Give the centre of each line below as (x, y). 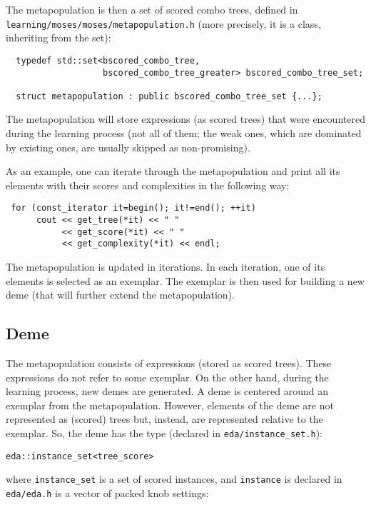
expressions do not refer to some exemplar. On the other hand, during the (167, 377)
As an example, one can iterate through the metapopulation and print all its (173, 171)
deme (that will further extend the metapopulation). (120, 295)
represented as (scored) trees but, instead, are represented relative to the (164, 419)
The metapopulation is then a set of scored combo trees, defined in (152, 9)
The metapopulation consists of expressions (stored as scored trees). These (169, 363)
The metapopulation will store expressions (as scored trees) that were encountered (185, 119)
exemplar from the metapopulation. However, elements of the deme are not (170, 405)
